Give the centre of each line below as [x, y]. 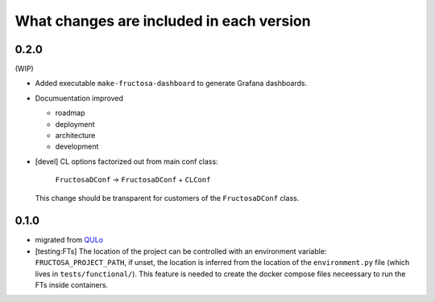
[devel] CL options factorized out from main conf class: [126, 161]
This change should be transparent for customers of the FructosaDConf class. [167, 198]
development [77, 147]
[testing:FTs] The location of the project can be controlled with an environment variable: [181, 251]
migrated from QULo [69, 240]
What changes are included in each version [163, 21]
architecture [75, 136]
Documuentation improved [79, 98]
